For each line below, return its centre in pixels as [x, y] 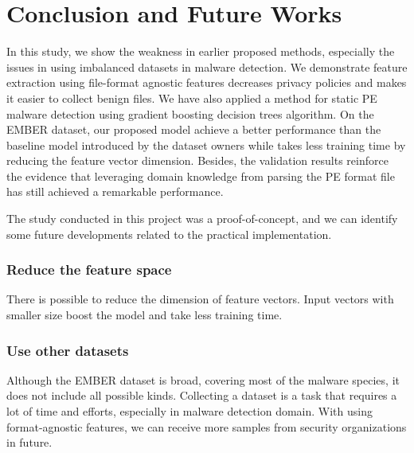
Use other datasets [68, 350]
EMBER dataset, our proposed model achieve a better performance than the [194, 129]
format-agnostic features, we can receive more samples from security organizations [207, 426]
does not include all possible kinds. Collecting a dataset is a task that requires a [202, 395]
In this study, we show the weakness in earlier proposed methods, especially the [201, 51]
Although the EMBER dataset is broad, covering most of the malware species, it [203, 379]
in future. [29, 442]
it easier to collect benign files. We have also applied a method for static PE [192, 98]
